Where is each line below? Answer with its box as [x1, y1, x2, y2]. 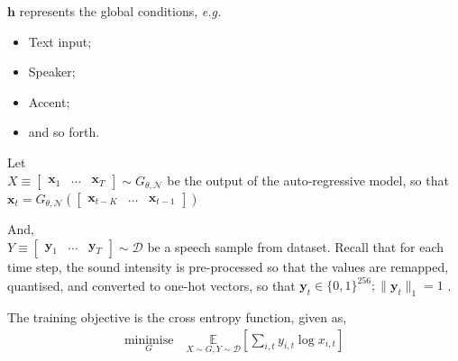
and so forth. [28, 122, 100, 141]
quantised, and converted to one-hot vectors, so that [7, 275, 296, 294]
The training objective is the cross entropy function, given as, [7, 307, 347, 326]
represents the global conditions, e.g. [19, 2, 222, 20]
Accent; [28, 92, 70, 111]
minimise [124, 333, 174, 347]
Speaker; [28, 62, 76, 81]
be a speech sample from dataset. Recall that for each [147, 238, 444, 257]
